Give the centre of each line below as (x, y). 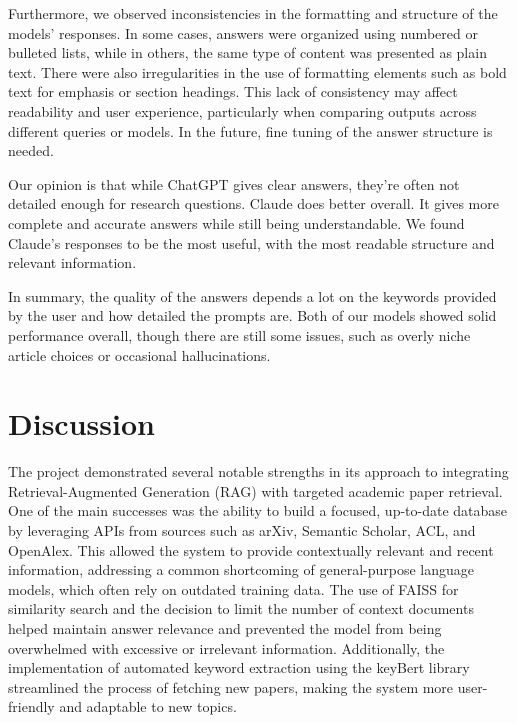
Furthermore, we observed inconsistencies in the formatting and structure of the (253, 13)
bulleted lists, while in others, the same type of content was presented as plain (247, 52)
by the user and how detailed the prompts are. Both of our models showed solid (252, 315)
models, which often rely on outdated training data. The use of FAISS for (233, 588)
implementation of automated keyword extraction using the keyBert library (239, 667)
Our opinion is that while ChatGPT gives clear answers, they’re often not (234, 183)
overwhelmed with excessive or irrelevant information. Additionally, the (226, 647)
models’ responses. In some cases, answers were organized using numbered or (243, 32)
